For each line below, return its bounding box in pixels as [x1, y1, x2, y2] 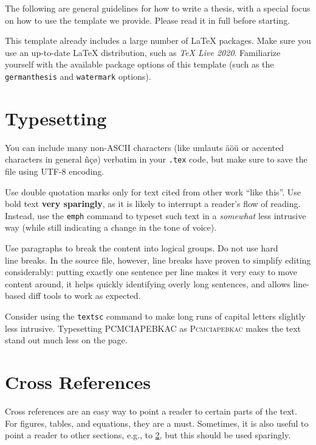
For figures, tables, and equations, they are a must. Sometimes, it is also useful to [5, 416, 309, 429]
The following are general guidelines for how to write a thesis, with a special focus [5, 2, 311, 14]
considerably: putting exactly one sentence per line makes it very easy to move [5, 265, 298, 278]
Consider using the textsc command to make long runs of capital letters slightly [5, 310, 306, 322]
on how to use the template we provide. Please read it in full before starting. [5, 13, 290, 26]
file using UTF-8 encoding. [5, 165, 105, 177]
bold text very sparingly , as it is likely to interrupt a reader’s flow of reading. [5, 197, 301, 210]
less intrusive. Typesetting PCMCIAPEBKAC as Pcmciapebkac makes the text [5, 321, 301, 334]
